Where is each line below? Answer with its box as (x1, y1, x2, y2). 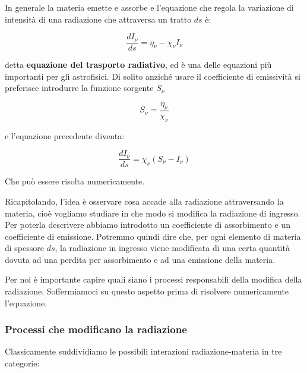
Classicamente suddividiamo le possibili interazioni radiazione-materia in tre (5, 345, 282, 358)
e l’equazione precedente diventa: (5, 129, 125, 142)
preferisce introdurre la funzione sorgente (5, 82, 154, 94)
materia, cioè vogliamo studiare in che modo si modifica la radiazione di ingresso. (5, 206, 300, 219)
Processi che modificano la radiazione (5, 322, 187, 337)
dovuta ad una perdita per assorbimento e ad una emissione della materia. (5, 253, 276, 265)
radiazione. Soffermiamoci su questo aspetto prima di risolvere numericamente (5, 285, 289, 297)
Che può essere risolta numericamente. (5, 175, 145, 187)
